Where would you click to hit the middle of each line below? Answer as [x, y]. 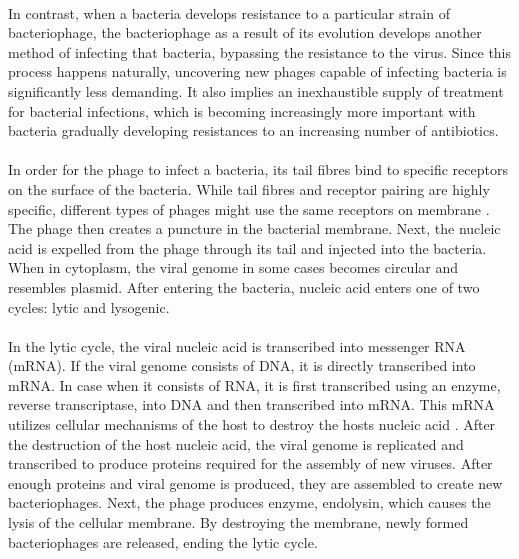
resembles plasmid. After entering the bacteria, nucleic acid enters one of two [244, 286]
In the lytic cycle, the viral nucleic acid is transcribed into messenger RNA [237, 345]
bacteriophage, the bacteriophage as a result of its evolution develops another [245, 32]
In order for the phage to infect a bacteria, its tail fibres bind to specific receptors [258, 169]
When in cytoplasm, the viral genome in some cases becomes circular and [233, 267]
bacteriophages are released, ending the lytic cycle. [163, 541]
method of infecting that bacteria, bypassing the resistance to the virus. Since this [260, 51]
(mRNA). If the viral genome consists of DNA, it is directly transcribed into [242, 365]
